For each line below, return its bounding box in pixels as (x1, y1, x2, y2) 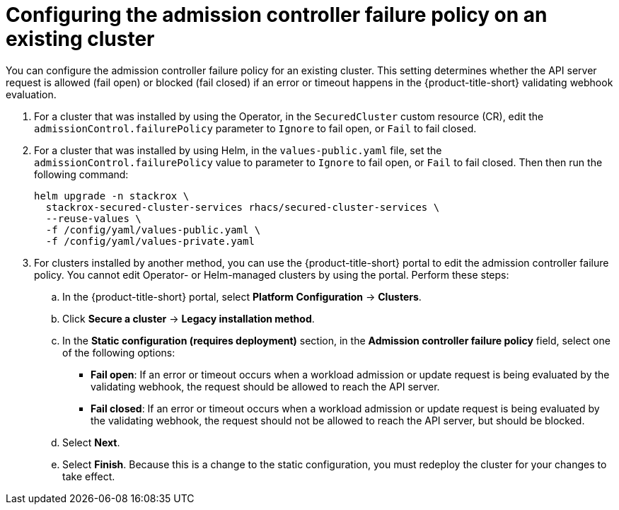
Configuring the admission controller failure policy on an (6, 3, 548, 27)
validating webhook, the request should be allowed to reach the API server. (91, 380, 440, 393)
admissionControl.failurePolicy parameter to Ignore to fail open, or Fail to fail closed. (34, 122, 477, 134)
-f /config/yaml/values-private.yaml (45, 235, 255, 247)
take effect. (62, 470, 115, 482)
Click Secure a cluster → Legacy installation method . (62, 312, 315, 325)
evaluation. (6, 88, 57, 100)
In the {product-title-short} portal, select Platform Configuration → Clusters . (62, 290, 422, 303)
